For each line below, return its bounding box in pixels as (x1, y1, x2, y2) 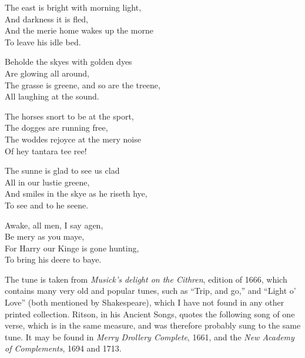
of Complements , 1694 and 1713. (5, 342, 122, 354)
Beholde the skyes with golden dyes (5, 55, 132, 68)
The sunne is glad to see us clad (5, 164, 120, 177)
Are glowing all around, (5, 67, 89, 79)
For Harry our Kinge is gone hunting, (5, 241, 139, 254)
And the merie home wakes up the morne (5, 24, 153, 37)
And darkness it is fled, (5, 12, 88, 25)
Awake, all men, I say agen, (5, 218, 103, 231)
